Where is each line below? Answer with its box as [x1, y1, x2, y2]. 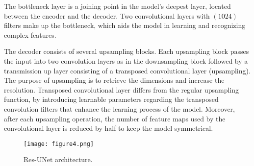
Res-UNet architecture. [24, 154, 93, 165]
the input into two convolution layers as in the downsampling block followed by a [4, 55, 248, 66]
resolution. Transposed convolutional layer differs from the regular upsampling [4, 84, 239, 95]
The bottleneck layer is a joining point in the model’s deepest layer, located [4, 1, 231, 11]
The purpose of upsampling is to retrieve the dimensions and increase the [4, 75, 225, 85]
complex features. [4, 29, 56, 40]
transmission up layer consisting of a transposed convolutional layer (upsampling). [4, 65, 251, 75]
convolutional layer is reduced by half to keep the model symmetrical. [4, 123, 213, 133]
